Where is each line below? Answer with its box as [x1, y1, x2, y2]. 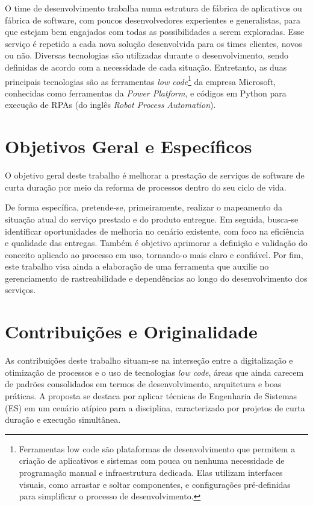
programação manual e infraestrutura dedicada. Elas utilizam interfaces [19, 466, 283, 478]
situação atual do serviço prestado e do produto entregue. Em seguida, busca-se [5, 212, 299, 225]
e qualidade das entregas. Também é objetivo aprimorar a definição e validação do [5, 236, 308, 249]
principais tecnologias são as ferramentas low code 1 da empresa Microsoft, [5, 73, 276, 87]
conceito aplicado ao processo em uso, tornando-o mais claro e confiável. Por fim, [5, 248, 303, 261]
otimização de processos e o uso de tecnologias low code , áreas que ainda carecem [5, 365, 304, 378]
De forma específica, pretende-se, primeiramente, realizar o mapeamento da [5, 201, 282, 213]
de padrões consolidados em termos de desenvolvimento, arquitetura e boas [5, 378, 282, 390]
